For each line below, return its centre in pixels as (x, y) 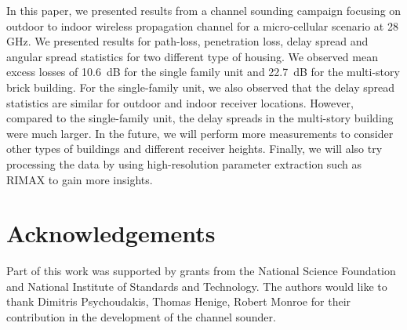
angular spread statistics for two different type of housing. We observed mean (192, 56)
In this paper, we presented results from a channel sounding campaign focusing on (204, 10)
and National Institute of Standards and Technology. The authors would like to (197, 286)
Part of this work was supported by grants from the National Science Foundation (201, 271)
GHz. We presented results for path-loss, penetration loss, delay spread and (187, 41)
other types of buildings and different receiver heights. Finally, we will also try (194, 149)
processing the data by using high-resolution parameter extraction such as (184, 163)
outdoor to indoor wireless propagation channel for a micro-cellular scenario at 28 (202, 25)
